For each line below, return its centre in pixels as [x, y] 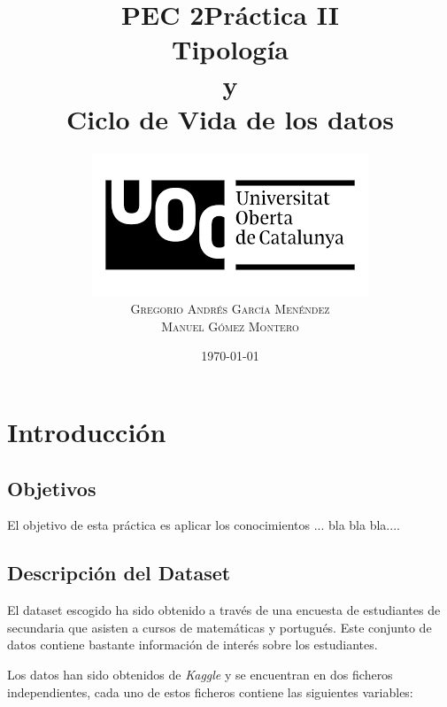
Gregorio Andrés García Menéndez [230, 309]
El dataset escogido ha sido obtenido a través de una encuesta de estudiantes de [224, 610]
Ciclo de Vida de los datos [230, 118]
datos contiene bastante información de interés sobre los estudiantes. [193, 645]
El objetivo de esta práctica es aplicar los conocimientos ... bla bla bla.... [204, 525]
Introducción [87, 432]
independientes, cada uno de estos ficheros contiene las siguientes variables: [210, 691]
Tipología [230, 49]
